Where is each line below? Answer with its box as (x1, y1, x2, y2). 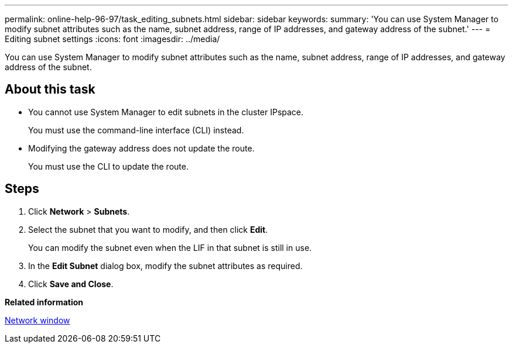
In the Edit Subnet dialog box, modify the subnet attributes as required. (28, 260, 303, 271)
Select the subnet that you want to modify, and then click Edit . (28, 224, 268, 235)
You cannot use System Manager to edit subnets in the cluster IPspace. (28, 106, 304, 117)
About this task (5, 82, 95, 97)
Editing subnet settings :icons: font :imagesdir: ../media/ (5, 34, 220, 44)
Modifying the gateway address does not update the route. (28, 143, 255, 153)
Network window (5, 315, 70, 325)
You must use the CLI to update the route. (28, 161, 189, 171)
